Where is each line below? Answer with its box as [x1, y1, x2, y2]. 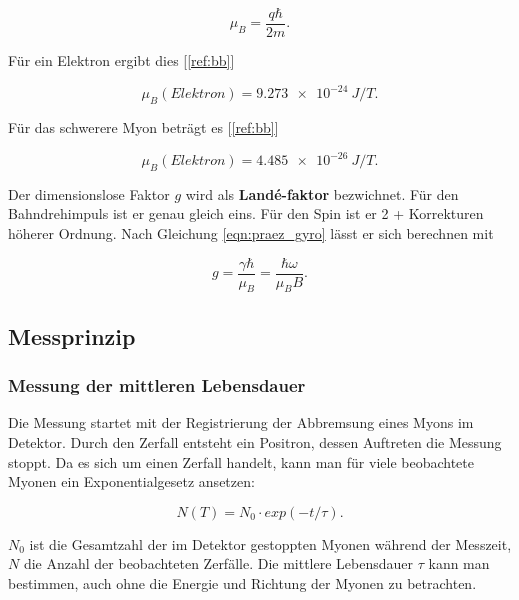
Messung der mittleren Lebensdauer [8, 373, 306, 398]
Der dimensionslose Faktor [8, 183, 170, 204]
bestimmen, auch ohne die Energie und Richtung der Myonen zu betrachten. [8, 573, 477, 594]
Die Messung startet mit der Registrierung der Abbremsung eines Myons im [8, 412, 474, 433]
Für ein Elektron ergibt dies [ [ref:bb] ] [8, 50, 235, 71]
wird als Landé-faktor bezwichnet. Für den [185, 183, 459, 204]
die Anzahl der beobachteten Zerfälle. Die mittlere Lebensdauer [23, 553, 414, 574]
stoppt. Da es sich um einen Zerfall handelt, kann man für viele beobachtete [8, 451, 475, 472]
